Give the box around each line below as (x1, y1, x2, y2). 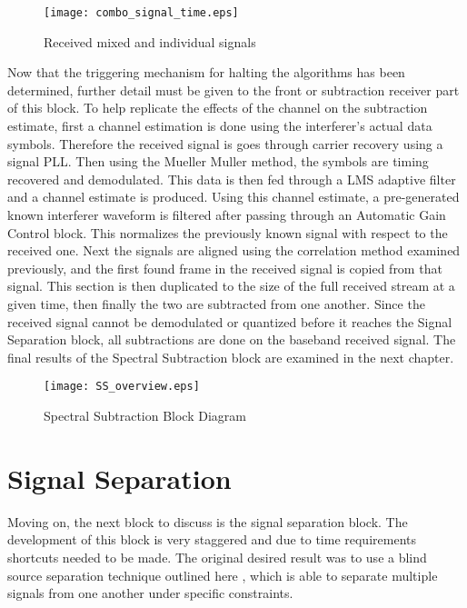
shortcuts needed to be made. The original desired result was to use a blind (7, 547, 427, 566)
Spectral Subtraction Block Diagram (44, 406, 246, 424)
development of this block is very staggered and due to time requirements (7, 530, 416, 549)
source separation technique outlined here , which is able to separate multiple (7, 565, 438, 584)
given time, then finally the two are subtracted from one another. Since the (7, 294, 425, 313)
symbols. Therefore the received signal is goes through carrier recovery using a (7, 134, 443, 153)
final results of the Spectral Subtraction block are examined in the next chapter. (7, 347, 454, 366)
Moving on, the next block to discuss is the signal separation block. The (7, 512, 408, 531)
